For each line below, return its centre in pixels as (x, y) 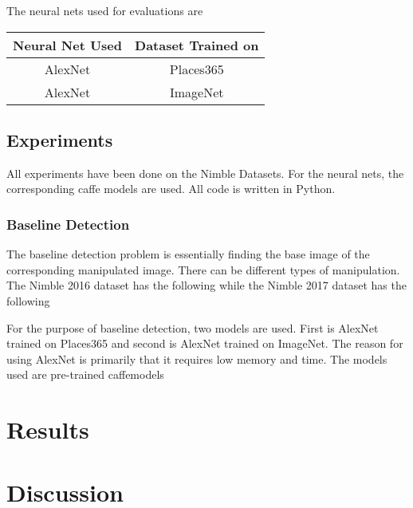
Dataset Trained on (197, 45)
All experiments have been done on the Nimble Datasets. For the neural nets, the (205, 173)
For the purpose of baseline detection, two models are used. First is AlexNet (193, 327)
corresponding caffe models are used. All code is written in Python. (171, 189)
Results (48, 429)
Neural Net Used (68, 45)
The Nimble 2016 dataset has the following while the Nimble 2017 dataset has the (206, 285)
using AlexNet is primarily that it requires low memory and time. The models (197, 358)
